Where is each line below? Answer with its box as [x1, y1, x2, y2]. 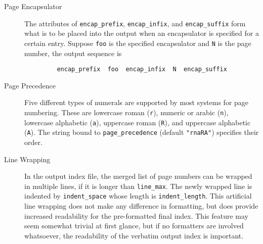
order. [24, 136, 42, 147]
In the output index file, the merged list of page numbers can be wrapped [24, 171, 252, 181]
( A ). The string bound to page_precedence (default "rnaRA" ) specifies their [24, 127, 259, 137]
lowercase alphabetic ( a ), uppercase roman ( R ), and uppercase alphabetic [24, 117, 251, 127]
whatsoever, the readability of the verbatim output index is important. [24, 230, 244, 240]
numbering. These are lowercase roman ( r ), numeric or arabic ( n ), [24, 107, 229, 117]
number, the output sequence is [24, 47, 122, 58]
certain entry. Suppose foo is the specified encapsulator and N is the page [24, 37, 251, 48]
